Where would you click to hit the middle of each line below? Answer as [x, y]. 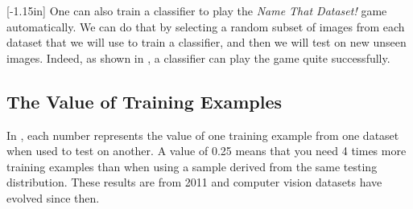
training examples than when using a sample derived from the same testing [192, 166]
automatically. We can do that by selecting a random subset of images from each [206, 26]
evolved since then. [53, 197]
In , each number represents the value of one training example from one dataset [203, 135]
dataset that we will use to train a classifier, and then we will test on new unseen [206, 42]
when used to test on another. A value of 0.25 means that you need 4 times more [206, 151]
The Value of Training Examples [145, 101]
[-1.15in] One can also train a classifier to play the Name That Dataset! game [197, 10]
